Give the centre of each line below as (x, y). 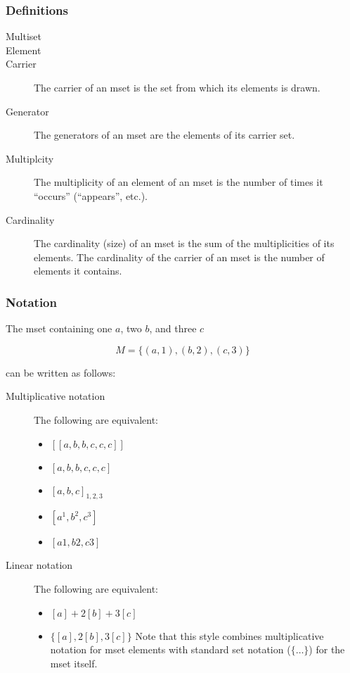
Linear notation (39, 565)
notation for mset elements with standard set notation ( (170, 649)
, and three (173, 328)
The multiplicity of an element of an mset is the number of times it (179, 182)
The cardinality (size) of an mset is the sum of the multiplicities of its (184, 243)
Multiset (24, 36)
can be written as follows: (61, 372)
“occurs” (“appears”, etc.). (91, 195)
